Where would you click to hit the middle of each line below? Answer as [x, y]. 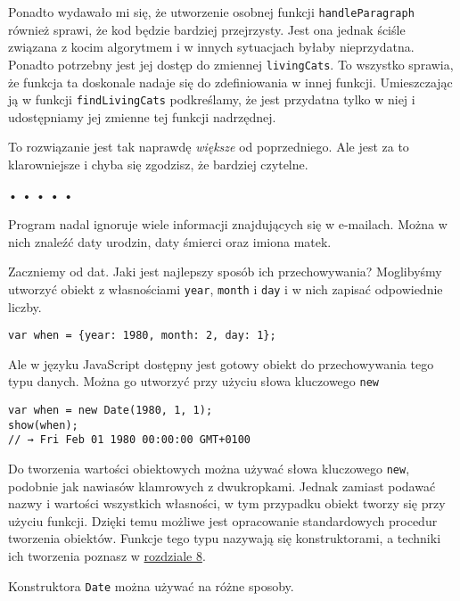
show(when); [43, 425]
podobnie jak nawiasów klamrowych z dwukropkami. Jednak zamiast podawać [222, 486]
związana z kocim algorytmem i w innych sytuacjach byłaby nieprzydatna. [211, 47]
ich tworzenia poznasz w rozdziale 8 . [107, 556]
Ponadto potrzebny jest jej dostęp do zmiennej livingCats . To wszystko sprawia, [231, 64]
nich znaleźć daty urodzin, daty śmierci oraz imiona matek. [170, 241]
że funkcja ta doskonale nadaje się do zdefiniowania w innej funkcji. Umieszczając [230, 82]
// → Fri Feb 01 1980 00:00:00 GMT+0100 [130, 440]
